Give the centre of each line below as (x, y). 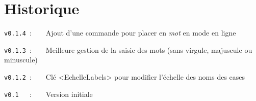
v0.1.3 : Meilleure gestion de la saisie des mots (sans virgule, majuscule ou (128, 49)
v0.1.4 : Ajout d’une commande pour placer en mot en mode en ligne (120, 33)
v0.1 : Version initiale (48, 94)
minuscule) (21, 60)
